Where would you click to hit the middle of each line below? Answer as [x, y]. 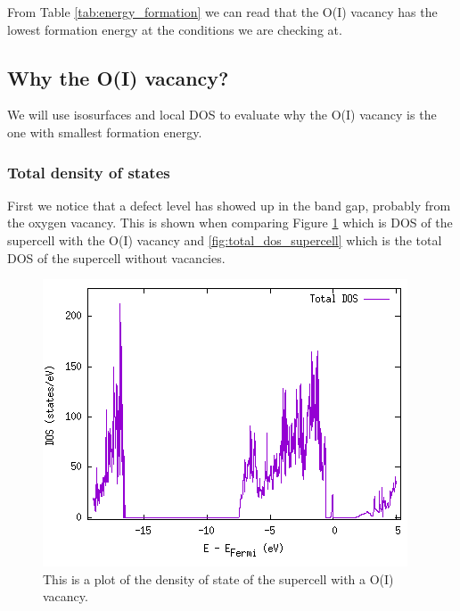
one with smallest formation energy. [105, 132]
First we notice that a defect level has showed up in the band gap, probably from [229, 205]
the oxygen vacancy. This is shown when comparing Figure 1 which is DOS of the [230, 223]
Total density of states [89, 172]
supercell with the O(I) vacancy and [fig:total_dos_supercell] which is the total [225, 239]
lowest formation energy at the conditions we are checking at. [175, 29]
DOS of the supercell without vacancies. [116, 257]
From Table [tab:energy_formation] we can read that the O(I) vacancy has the [222, 12]
